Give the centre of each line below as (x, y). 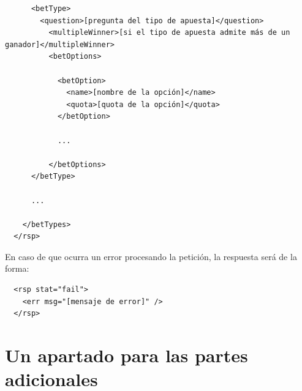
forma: (17, 268)
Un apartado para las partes (126, 355)
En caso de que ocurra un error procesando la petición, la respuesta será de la (151, 256)
